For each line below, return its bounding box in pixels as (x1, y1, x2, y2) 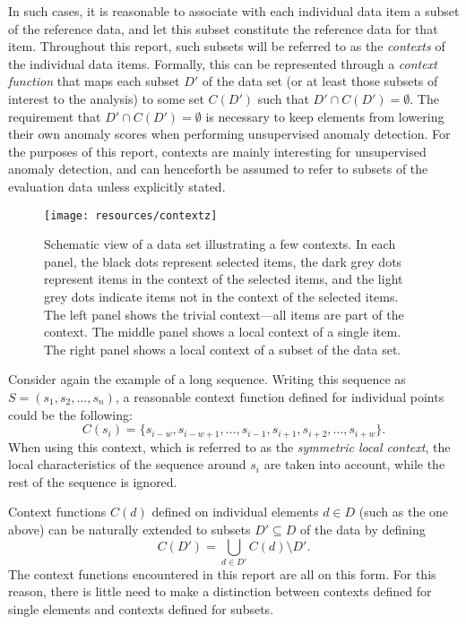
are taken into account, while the (263, 455, 445, 474)
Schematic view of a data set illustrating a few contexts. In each (44, 235, 396, 253)
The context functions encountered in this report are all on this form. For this (8, 564, 436, 583)
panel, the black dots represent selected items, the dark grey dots (44, 252, 402, 270)
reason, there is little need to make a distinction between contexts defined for (8, 582, 432, 601)
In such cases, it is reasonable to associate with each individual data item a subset (8, 2, 460, 20)
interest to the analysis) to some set (8, 89, 204, 107)
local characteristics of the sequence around (8, 455, 246, 474)
